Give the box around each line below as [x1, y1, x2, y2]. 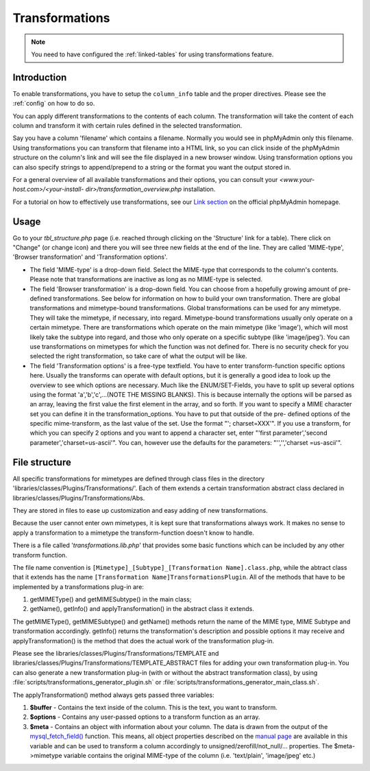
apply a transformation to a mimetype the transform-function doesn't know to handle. [12, 529, 255, 537]
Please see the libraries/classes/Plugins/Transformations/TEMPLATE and [12, 649, 219, 658]
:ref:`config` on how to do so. [12, 100, 95, 108]
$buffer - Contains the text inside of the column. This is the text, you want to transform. [29, 703, 277, 711]
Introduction [12, 71, 67, 83]
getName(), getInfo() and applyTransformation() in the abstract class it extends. [29, 605, 255, 613]
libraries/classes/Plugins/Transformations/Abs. [12, 494, 145, 502]
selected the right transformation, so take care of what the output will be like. [29, 352, 247, 360]
